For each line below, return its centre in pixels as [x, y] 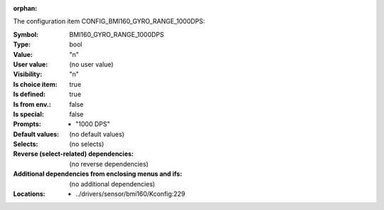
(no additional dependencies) [112, 184]
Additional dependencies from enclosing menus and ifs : [98, 174]
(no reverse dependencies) [109, 164]
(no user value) [91, 64]
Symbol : [26, 34]
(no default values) [97, 134]
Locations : [29, 194]
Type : [22, 44]
